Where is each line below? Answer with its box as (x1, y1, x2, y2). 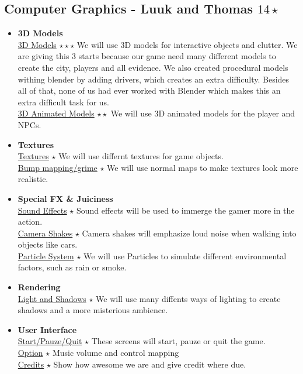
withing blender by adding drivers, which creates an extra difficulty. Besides (18, 73, 290, 85)
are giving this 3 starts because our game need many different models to (18, 50, 276, 62)
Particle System (18, 249, 74, 262)
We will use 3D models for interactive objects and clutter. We (76, 38, 298, 50)
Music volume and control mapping (52, 346, 179, 359)
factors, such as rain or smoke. (18, 261, 127, 273)
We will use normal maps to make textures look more (107, 161, 298, 173)
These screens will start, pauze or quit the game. (91, 335, 266, 347)
